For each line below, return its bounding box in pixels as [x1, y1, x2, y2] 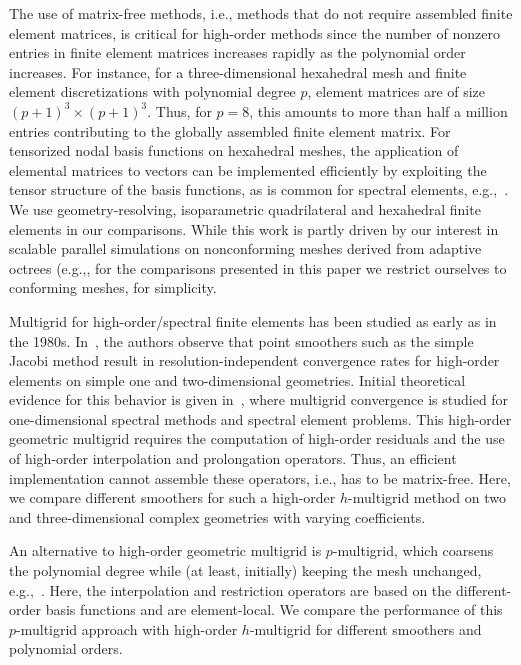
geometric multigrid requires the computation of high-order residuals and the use [9, 428, 505, 449]
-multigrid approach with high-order [16, 618, 238, 639]
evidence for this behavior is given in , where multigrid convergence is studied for [9, 389, 509, 410]
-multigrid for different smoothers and [249, 618, 482, 639]
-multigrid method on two [348, 487, 507, 508]
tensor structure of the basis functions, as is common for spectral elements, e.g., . [9, 179, 509, 200]
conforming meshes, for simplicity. [9, 277, 217, 298]
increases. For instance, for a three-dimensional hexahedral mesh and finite [9, 61, 467, 82]
